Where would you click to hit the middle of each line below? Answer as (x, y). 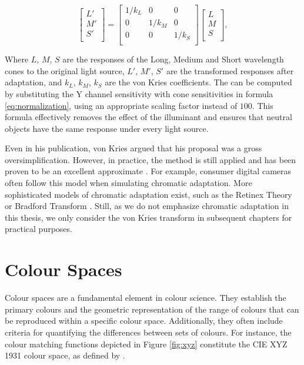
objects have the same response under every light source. (107, 128)
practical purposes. (39, 229)
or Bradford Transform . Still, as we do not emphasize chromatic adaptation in (147, 206)
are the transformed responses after (230, 70)
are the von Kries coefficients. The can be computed (198, 82)
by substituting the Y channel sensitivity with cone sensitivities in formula (139, 93)
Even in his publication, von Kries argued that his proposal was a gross (133, 148)
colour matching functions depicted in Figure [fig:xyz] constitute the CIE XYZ (146, 344)
